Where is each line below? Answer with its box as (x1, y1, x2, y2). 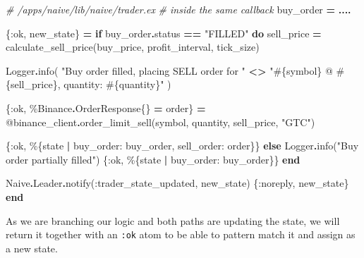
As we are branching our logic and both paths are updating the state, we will (6, 213, 340, 228)
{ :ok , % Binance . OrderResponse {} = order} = (6, 100, 206, 115)
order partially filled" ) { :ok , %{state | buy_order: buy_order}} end (6, 152, 301, 166)
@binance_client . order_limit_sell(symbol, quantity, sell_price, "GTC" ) (6, 114, 315, 129)
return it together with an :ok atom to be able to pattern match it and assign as (6, 227, 356, 242)
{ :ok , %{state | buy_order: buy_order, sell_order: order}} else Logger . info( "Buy (6, 138, 359, 153)
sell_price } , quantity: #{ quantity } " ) (11, 77, 171, 92)
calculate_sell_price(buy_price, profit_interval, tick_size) (6, 39, 260, 54)
